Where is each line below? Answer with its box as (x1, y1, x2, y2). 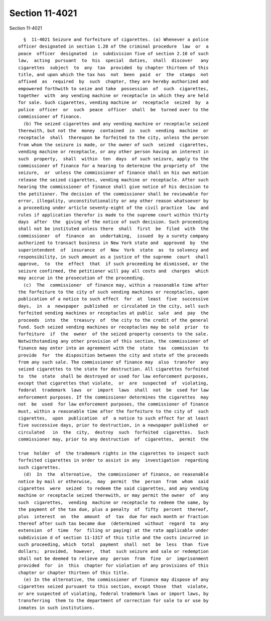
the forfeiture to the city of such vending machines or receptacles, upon (18, 289, 209, 295)
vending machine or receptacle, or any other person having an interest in (18, 149, 209, 155)
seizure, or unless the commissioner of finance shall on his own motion (18, 170, 209, 175)
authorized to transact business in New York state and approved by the (18, 240, 209, 246)
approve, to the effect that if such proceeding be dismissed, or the (18, 261, 209, 267)
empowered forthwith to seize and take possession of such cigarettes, (18, 86, 209, 91)
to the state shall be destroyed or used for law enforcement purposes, (18, 373, 209, 379)
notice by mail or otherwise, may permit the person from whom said (18, 479, 209, 484)
